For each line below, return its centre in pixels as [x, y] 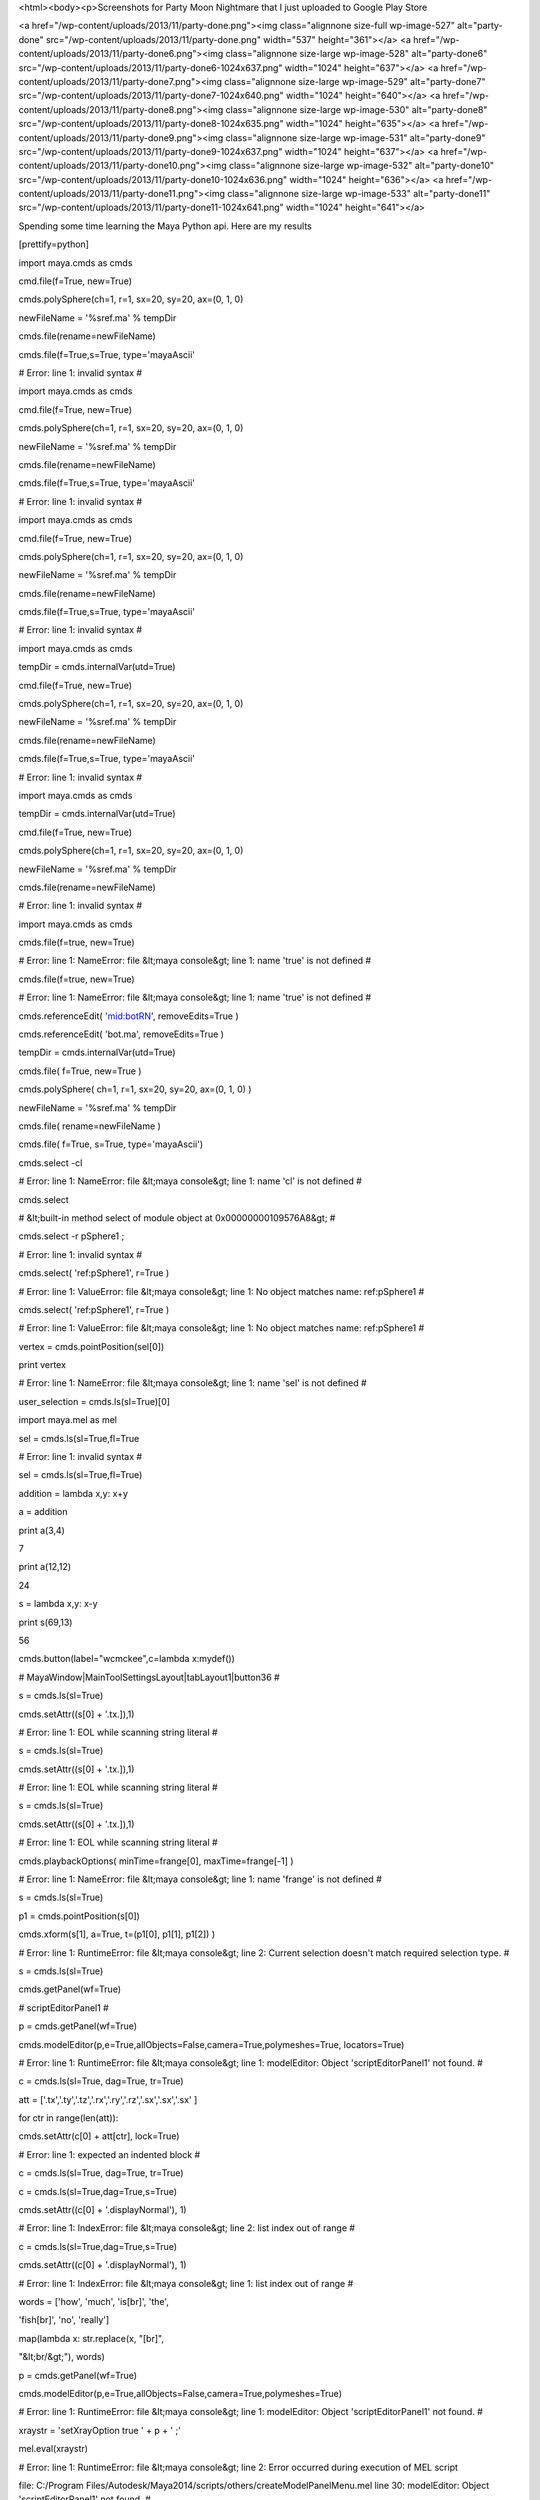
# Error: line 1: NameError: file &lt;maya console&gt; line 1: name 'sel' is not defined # [192, 1383]
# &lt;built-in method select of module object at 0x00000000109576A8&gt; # [177, 1217]
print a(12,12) [45, 1567]
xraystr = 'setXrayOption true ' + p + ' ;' [100, 2430]
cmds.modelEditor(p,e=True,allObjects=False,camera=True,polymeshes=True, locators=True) [211, 2044]
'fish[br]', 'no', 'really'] [64, 2320]
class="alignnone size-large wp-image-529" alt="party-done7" [354, 81]
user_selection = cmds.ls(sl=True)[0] [94, 1401]
